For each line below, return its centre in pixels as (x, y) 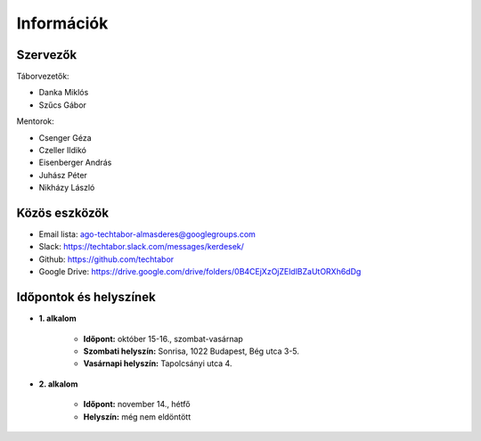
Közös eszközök (63, 213)
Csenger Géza (65, 137)
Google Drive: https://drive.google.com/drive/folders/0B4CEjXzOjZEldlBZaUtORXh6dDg (200, 272)
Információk (62, 23)
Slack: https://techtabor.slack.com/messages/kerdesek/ (142, 247)
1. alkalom (57, 318)
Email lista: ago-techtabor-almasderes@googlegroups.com (147, 234)
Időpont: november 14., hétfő (137, 404)
